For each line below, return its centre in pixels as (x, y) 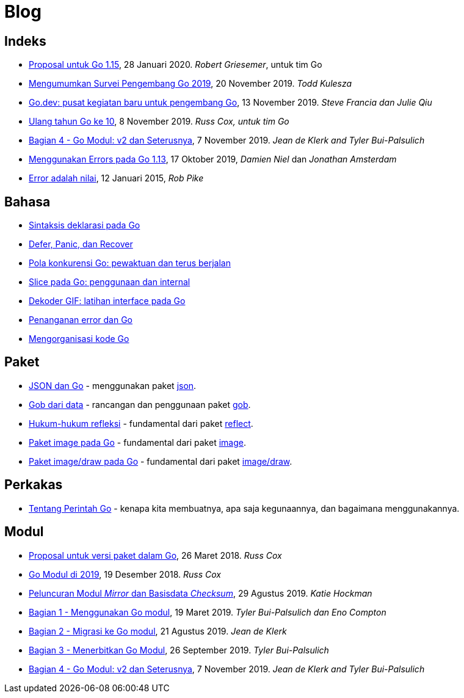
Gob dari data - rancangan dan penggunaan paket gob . (140, 404)
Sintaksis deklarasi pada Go (85, 225)
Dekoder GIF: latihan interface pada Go (107, 301)
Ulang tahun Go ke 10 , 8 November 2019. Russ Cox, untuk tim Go (159, 122)
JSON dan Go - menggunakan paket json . (113, 385)
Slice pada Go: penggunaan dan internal (110, 282)
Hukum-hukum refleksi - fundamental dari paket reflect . (141, 423)
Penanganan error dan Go (81, 320)
